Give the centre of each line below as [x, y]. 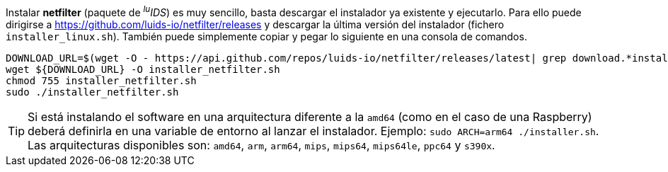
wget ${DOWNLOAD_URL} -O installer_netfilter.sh [143, 69]
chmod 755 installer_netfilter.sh [101, 80]
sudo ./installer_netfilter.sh [92, 92]
